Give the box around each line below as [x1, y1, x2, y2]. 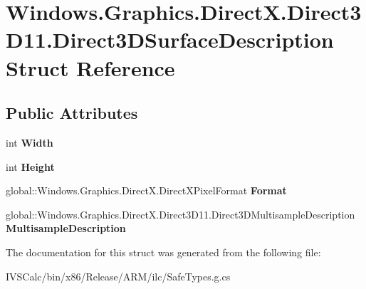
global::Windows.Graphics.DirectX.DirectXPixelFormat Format [6, 183, 287, 198]
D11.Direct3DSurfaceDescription [6, 25, 334, 54]
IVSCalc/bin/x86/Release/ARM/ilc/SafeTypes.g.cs [6, 268, 231, 283]
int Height [6, 159, 55, 174]
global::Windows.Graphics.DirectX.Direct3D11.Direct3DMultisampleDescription [6, 206, 355, 221]
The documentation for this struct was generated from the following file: [6, 244, 321, 259]
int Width [6, 135, 53, 149]
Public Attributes [6, 102, 138, 124]
